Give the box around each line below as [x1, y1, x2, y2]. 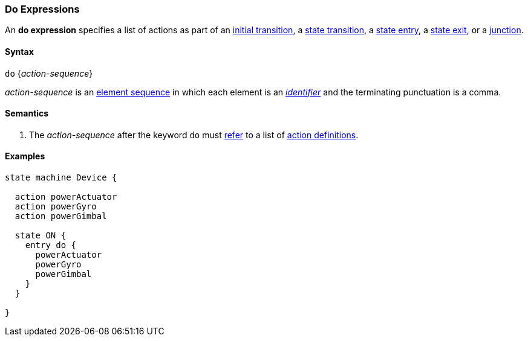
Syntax [5, 46, 34, 57]
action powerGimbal [15, 211, 107, 221]
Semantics [5, 108, 49, 119]
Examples [5, 151, 45, 162]
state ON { [15, 231, 67, 241]
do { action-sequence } [5, 68, 93, 78]
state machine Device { [5, 173, 117, 183]
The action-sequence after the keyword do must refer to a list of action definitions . [29, 129, 359, 140]
